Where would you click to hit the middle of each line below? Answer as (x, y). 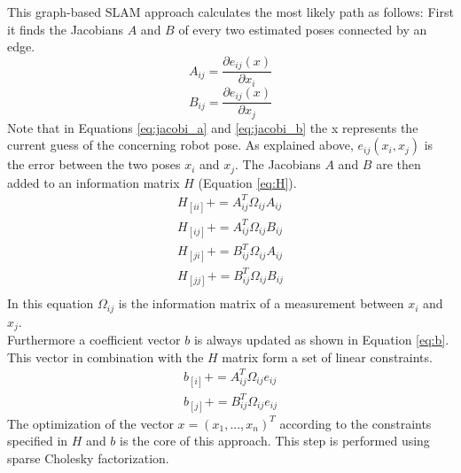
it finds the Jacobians (66, 29)
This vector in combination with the (105, 357)
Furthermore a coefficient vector (94, 340)
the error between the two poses (94, 164)
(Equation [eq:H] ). (247, 182)
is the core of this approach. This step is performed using (275, 441)
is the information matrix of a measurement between (261, 303)
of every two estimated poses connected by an (303, 29)
